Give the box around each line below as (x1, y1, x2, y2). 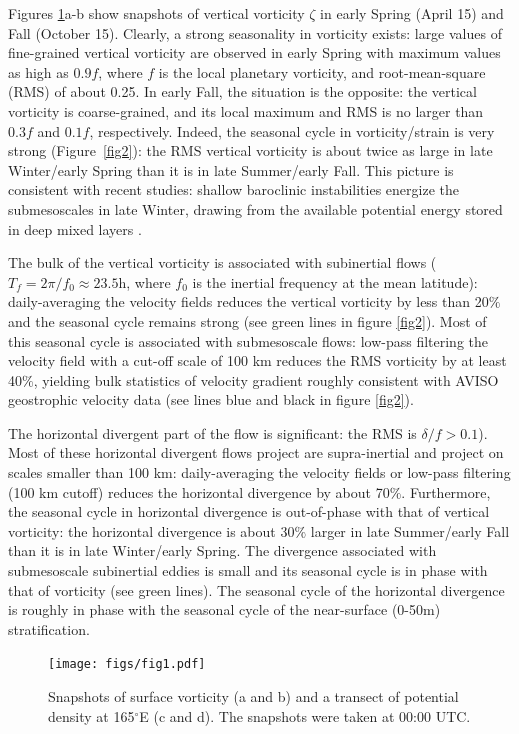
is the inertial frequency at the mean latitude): (192, 271, 478, 292)
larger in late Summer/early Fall (310, 520, 510, 541)
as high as (8, 61, 69, 82)
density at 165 (48, 705, 135, 726)
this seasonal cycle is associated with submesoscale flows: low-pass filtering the (8, 330, 488, 351)
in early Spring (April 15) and (320, 3, 504, 23)
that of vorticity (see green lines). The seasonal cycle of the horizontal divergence (8, 579, 505, 600)
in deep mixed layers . (8, 218, 142, 239)
